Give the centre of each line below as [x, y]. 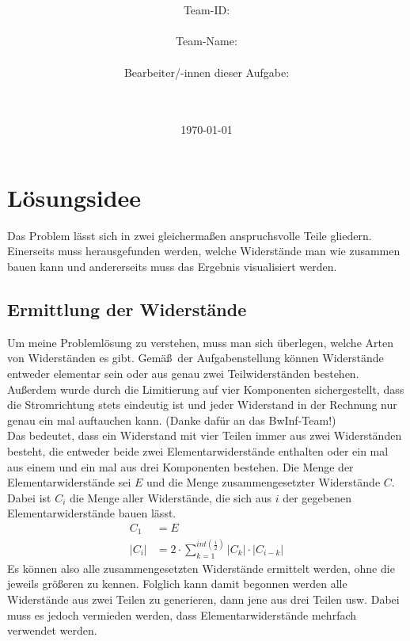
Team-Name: [207, 41]
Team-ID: [207, 10]
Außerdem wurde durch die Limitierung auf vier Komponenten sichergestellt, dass [206, 389]
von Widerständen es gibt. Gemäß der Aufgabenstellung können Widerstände [196, 358]
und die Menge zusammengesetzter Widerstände [264, 482]
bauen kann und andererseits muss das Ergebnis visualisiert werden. [172, 267]
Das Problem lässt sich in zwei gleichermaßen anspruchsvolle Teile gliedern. [190, 235]
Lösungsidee [74, 197]
